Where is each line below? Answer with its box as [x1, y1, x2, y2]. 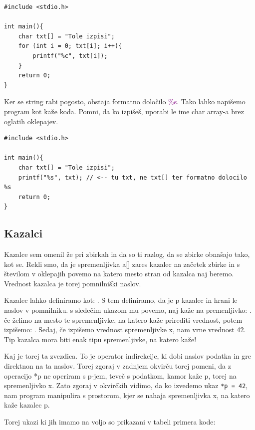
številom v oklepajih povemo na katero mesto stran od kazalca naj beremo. [4, 268, 234, 279]
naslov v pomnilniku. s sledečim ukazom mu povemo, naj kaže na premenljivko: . [4, 305, 252, 315]
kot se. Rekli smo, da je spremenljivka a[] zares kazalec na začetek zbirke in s [4, 258, 240, 269]
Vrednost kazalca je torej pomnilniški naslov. [4, 278, 141, 288]
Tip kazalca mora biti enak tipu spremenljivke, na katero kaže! [4, 334, 197, 344]
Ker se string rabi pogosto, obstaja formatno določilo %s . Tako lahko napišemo [4, 96, 246, 107]
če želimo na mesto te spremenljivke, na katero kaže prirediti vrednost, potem [4, 314, 243, 325]
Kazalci [4, 225, 43, 241]
